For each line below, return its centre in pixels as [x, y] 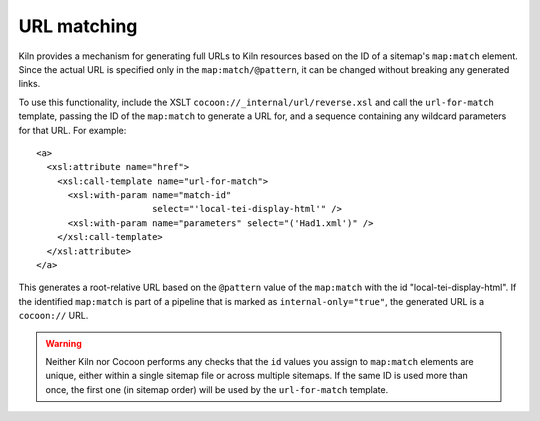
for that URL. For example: [72, 130]
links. [29, 84]
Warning [63, 343]
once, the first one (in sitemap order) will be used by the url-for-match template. [217, 389]
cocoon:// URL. [53, 316]
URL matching [78, 26]
